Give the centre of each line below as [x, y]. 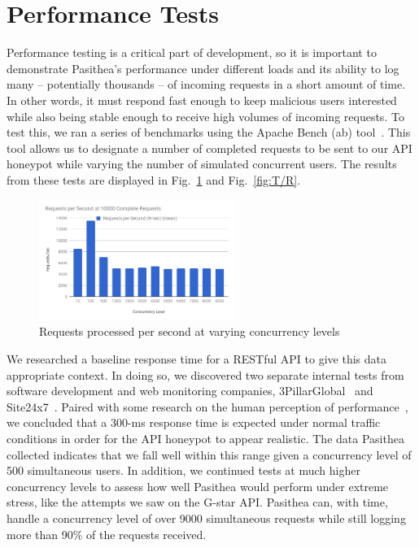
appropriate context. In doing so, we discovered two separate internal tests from [205, 374]
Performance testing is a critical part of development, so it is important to [192, 52]
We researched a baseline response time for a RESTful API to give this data [196, 359]
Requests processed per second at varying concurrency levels [190, 331]
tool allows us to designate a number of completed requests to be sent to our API [209, 148]
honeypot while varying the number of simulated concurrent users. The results [202, 164]
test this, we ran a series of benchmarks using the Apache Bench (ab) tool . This [209, 132]
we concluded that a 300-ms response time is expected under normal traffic [194, 422]
